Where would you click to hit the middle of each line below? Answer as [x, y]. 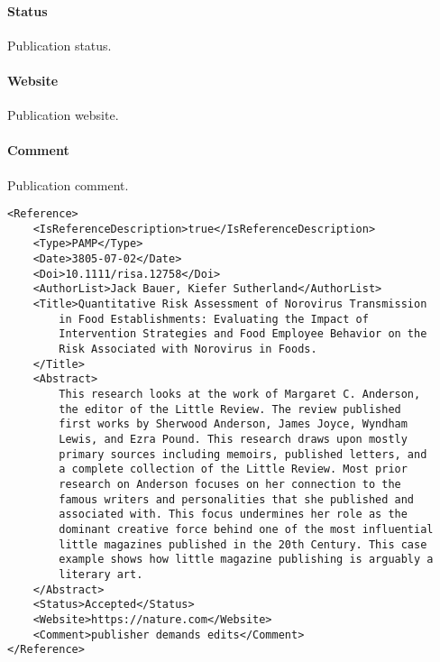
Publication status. [60, 45]
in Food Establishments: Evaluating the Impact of [214, 319]
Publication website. [63, 115]
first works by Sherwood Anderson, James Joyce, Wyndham [233, 424]
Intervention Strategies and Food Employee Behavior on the [243, 334]
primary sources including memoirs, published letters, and [243, 454]
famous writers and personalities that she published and [237, 499]
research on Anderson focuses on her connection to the [230, 484]
